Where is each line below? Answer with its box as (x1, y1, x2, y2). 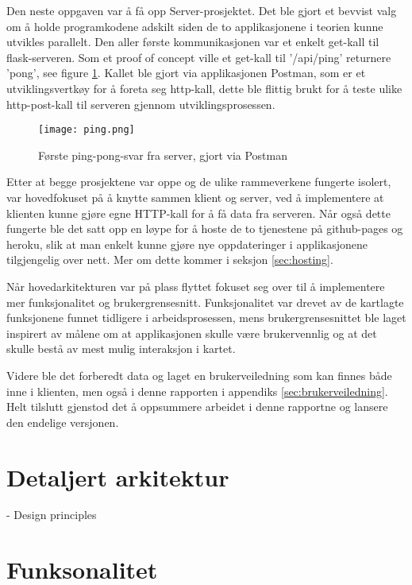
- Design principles (6, 506, 97, 523)
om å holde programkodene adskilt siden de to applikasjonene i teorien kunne (6, 17, 383, 34)
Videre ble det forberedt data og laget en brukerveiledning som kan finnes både (6, 366, 392, 383)
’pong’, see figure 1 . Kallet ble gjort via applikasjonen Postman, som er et (6, 64, 366, 81)
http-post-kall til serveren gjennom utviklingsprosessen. (6, 95, 275, 112)
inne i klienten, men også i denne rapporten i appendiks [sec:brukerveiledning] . (6, 382, 388, 399)
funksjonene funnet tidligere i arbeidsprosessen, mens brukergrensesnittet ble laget (6, 309, 406, 326)
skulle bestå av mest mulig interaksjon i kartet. (6, 340, 236, 357)
